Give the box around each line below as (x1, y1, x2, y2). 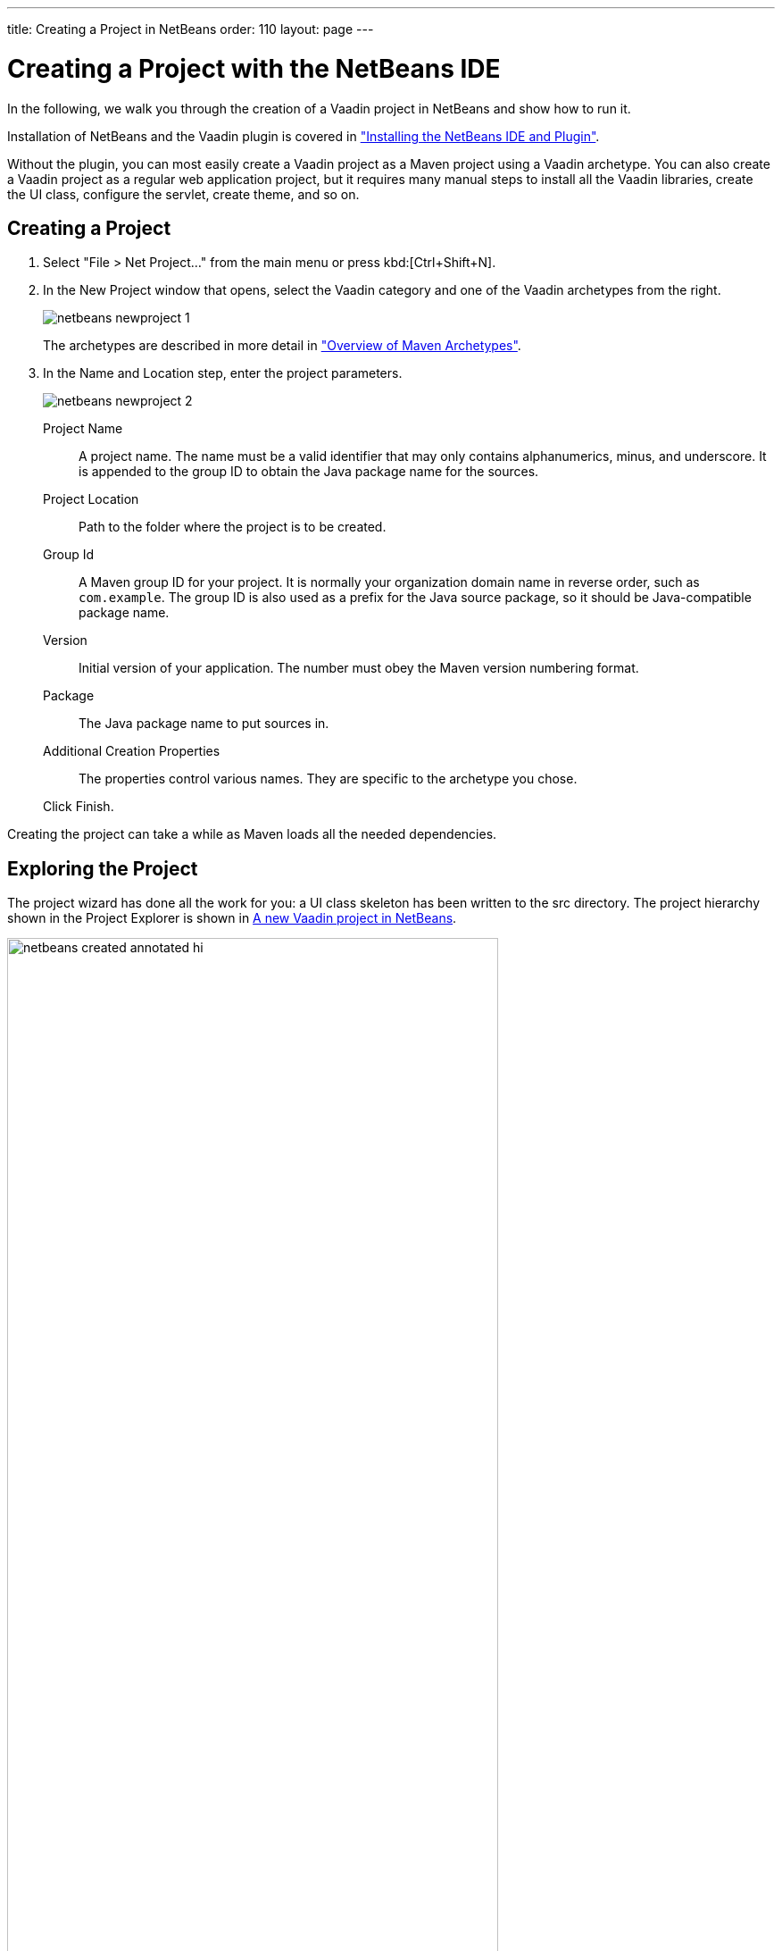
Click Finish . (43, 799, 114, 815)
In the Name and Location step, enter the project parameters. (43, 365, 403, 381)
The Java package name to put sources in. (79, 716, 329, 732)
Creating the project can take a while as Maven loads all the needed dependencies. (7, 826, 497, 842)
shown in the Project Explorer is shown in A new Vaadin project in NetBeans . (7, 910, 457, 926)
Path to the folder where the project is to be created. (79, 519, 387, 535)
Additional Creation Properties (43, 743, 220, 759)
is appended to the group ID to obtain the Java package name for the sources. (79, 464, 539, 480)
